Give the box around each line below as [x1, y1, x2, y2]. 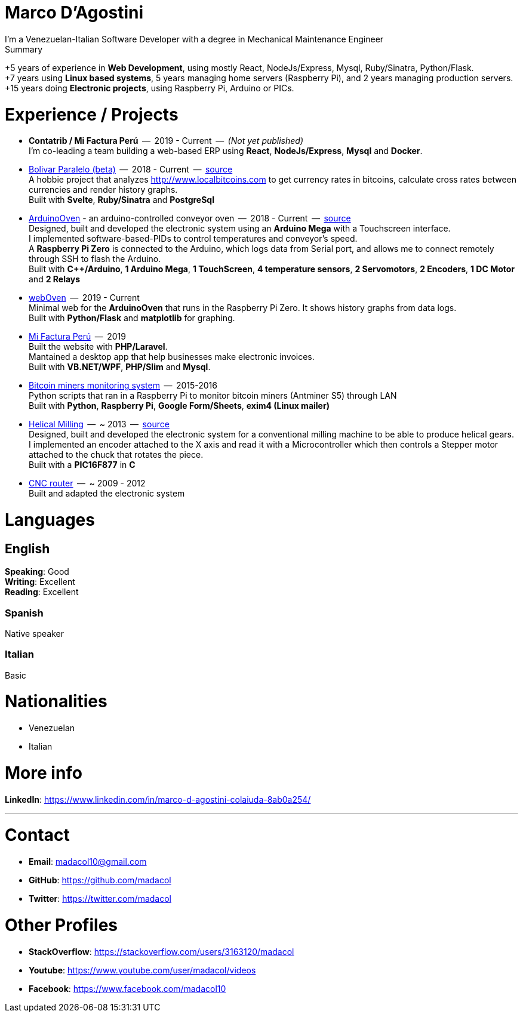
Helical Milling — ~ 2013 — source [29, 419, 170, 430]
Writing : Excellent [5, 577, 75, 587]
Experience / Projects [5, 104, 179, 125]
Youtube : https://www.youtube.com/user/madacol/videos [29, 964, 256, 975]
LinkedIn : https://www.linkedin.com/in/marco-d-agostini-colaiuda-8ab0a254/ [5, 794, 311, 805]
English [5, 541, 50, 556]
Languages [5, 510, 95, 530]
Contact [5, 825, 70, 846]
